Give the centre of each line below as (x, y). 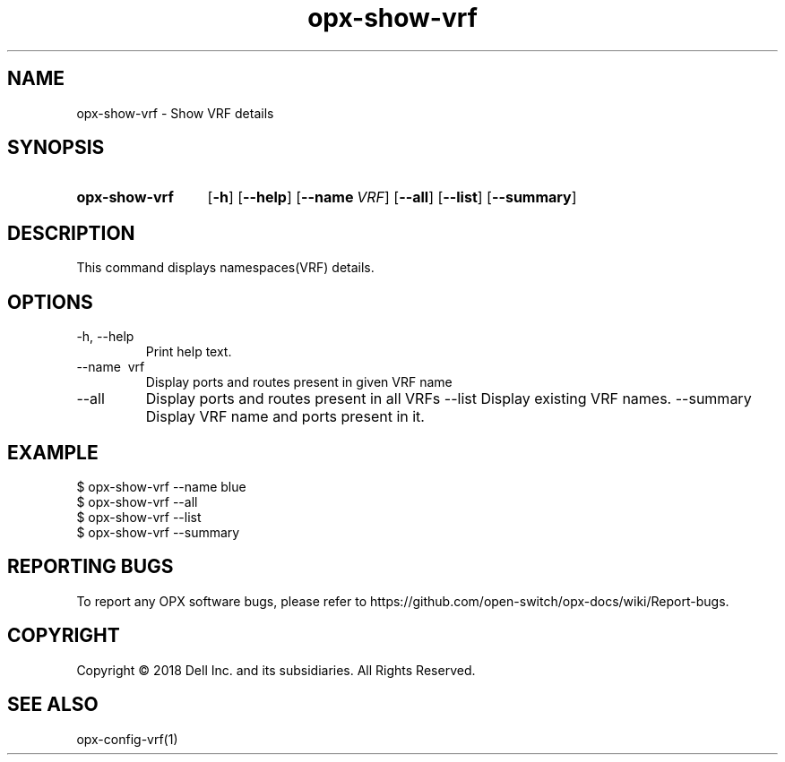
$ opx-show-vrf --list (139, 517)
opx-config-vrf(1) (127, 739)
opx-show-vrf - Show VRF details (175, 113)
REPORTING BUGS (91, 567)
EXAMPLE (53, 452)
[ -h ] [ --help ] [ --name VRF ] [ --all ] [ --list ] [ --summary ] (392, 197)
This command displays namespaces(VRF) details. (225, 268)
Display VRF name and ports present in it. (285, 417)
